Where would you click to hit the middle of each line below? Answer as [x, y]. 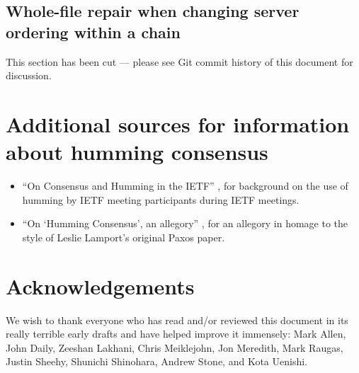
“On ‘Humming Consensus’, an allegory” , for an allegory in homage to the [185, 223]
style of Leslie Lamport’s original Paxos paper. [124, 237]
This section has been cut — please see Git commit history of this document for [179, 61]
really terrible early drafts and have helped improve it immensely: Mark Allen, [176, 334]
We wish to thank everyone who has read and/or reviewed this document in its [177, 320]
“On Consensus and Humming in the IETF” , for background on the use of [185, 186]
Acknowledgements [100, 286]
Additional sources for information [178, 124]
